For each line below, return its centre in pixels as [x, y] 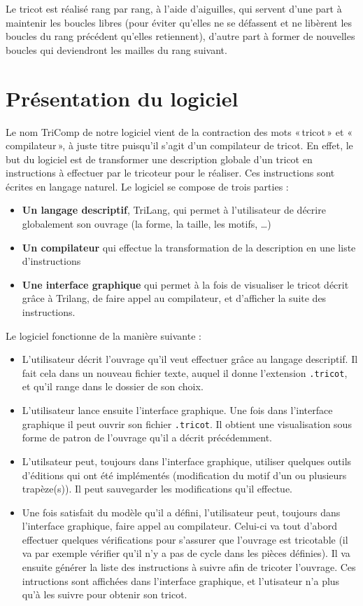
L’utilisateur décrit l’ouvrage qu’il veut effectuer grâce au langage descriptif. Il [190, 359]
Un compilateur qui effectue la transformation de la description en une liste [189, 247]
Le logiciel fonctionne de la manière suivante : [104, 335]
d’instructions [51, 261]
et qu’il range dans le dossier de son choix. [113, 386]
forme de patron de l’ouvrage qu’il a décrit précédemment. [147, 438]
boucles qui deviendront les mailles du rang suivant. [116, 49]
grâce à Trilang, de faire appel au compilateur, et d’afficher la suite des [174, 298]
